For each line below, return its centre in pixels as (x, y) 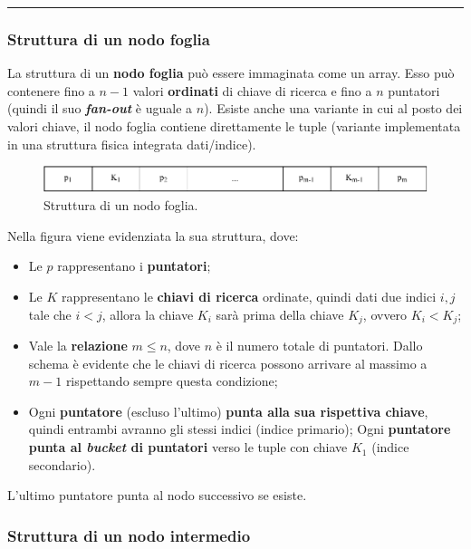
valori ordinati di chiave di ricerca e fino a (252, 90)
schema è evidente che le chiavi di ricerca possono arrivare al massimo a (228, 363)
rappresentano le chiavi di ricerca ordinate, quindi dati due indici (249, 297)
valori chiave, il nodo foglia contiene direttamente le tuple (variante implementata (234, 126)
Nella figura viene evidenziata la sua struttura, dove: (153, 235)
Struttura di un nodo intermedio (129, 535)
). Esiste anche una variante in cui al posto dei (333, 108)
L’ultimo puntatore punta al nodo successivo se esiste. (157, 495)
